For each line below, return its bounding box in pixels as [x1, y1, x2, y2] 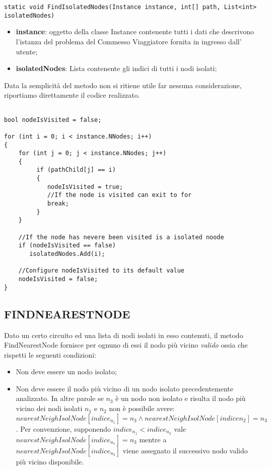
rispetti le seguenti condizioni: [4, 349, 96, 360]
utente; [16, 46, 38, 56]
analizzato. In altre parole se [16, 393, 104, 404]
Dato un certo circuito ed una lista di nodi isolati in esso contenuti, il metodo [4, 329, 243, 340]
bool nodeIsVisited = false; [4, 116, 102, 123]
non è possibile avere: [109, 403, 175, 414]
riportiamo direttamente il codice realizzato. [4, 90, 140, 100]
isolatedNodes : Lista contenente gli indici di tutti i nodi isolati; [16, 63, 217, 74]
